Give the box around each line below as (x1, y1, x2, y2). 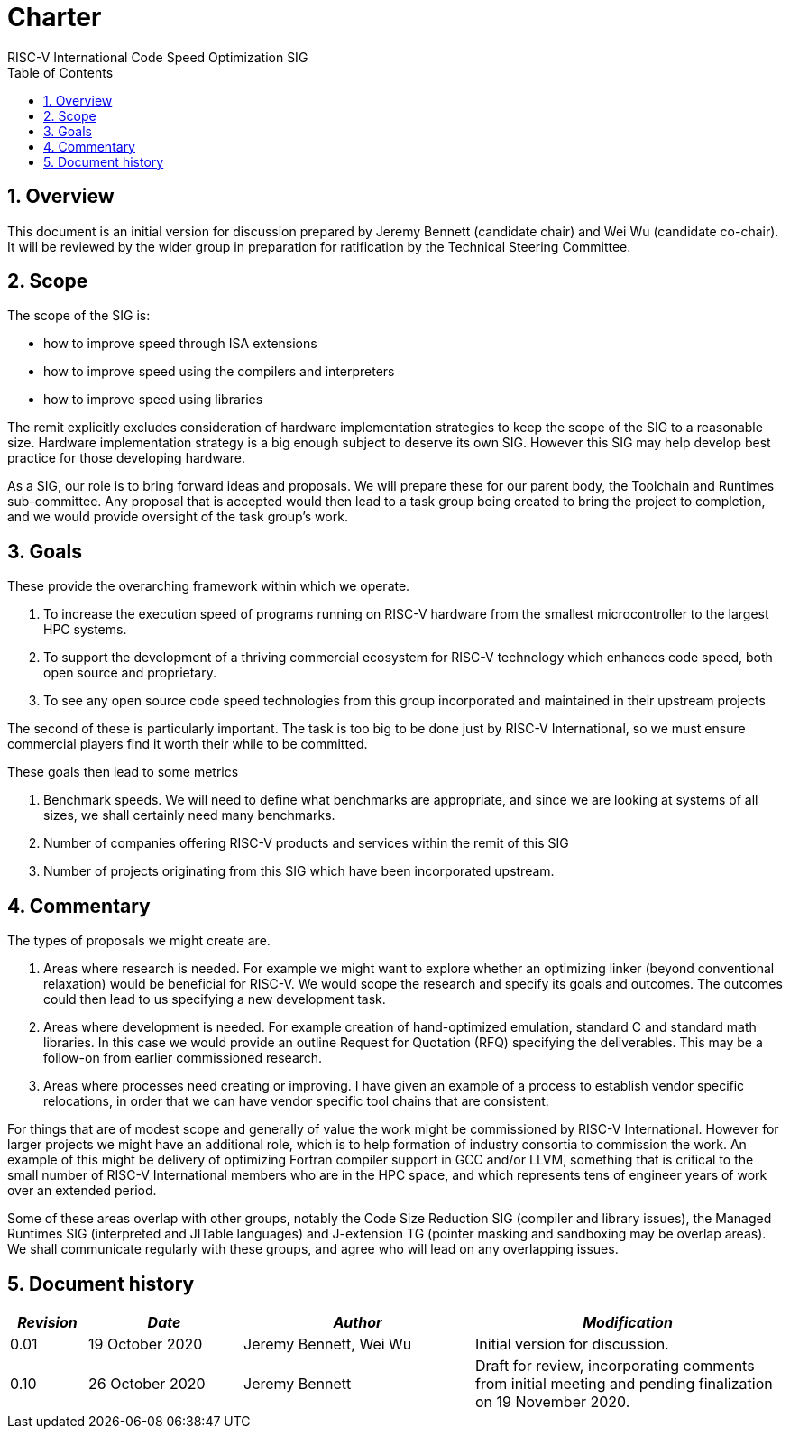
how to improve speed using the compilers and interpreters (43, 364, 395, 380)
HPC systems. (43, 621, 127, 638)
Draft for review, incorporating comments (475, 1356, 755, 1375)
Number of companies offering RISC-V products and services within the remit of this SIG (43, 835, 569, 851)
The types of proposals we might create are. (7, 933, 271, 949)
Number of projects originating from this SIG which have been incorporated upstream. (43, 863, 555, 879)
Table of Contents (7, 64, 114, 80)
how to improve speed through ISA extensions (43, 336, 317, 352)
